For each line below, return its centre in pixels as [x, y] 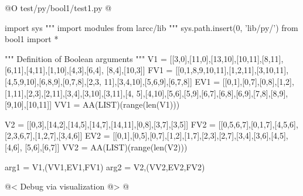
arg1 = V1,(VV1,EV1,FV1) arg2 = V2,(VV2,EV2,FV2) [105, 166]
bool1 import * [32, 39]
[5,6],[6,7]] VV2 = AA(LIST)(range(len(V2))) [106, 147]
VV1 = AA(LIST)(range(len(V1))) [117, 104]
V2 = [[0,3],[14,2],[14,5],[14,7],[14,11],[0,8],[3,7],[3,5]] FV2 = [110, 124]
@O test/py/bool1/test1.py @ [58, 8]
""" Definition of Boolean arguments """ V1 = [86, 58]
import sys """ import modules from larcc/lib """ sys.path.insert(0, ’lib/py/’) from [151, 27]
